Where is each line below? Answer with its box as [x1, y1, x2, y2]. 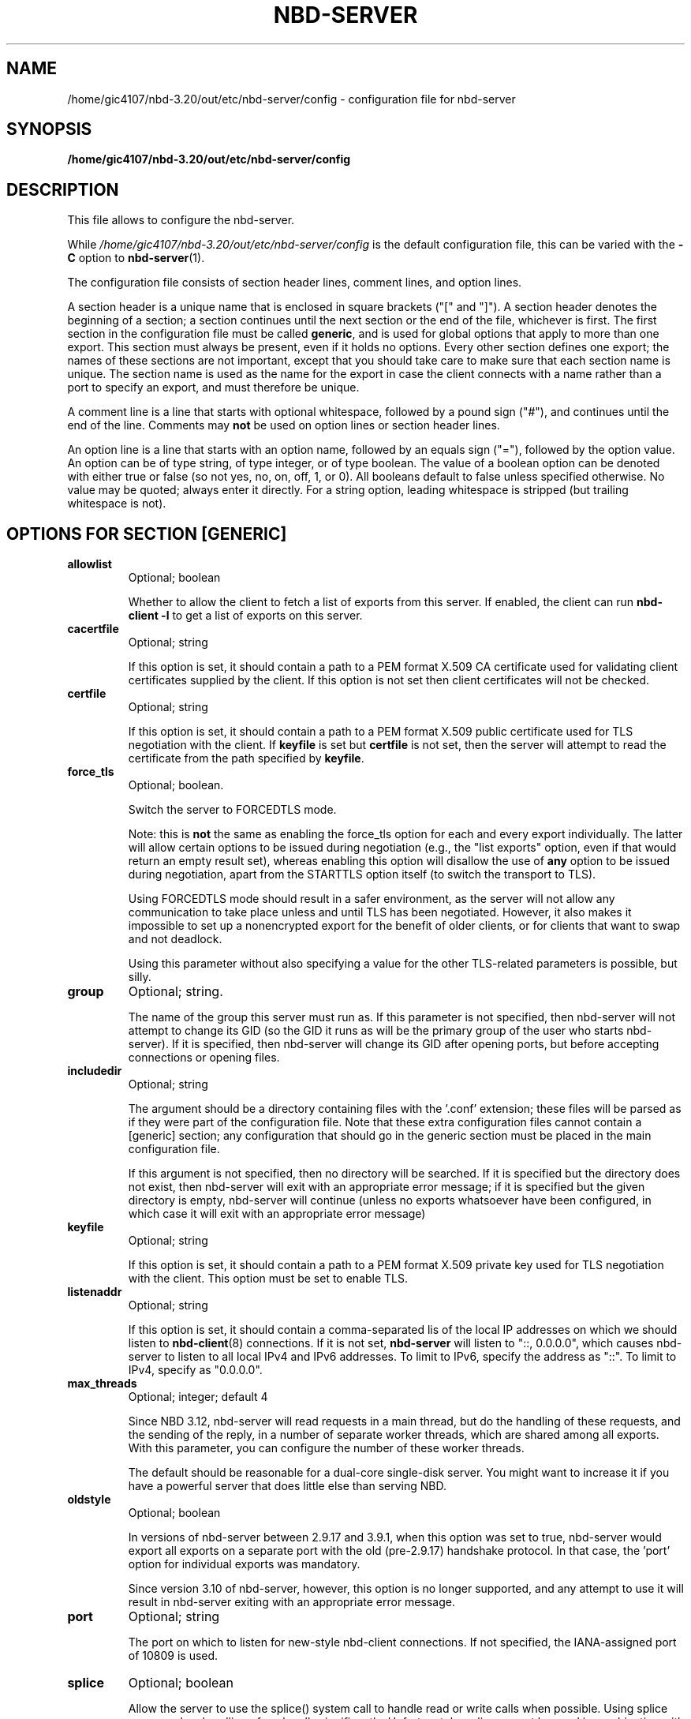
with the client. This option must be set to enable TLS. [128, 1271, 409, 1286]
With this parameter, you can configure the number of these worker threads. [128, 1441, 525, 1455]
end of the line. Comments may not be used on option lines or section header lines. [67, 418, 500, 433]
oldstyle [67, 1492, 111, 1507]
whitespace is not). [67, 496, 166, 511]
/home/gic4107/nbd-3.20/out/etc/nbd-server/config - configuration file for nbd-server [67, 92, 516, 106]
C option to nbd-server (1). [67, 251, 205, 265]
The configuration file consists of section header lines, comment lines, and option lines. [67, 275, 522, 290]
